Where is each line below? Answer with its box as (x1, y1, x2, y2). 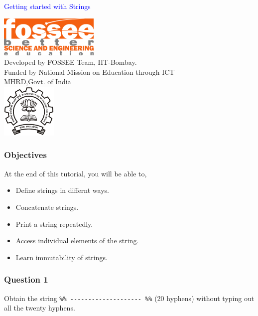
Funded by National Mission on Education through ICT (4, 66, 175, 77)
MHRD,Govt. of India (4, 76, 71, 87)
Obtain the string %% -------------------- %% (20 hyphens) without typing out (4, 293, 255, 303)
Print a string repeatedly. (15, 218, 93, 229)
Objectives (4, 149, 47, 161)
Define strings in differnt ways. (15, 185, 109, 195)
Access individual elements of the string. (15, 235, 139, 246)
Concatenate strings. (15, 201, 79, 212)
